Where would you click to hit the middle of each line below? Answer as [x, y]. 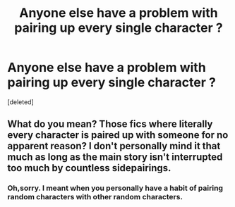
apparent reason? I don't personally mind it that [114, 146]
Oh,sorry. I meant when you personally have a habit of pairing [115, 188]
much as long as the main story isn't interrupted [115, 157]
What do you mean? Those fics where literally [110, 124]
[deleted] [20, 102]
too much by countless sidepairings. [89, 168]
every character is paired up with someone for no [118, 135]
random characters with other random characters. [95, 197]
